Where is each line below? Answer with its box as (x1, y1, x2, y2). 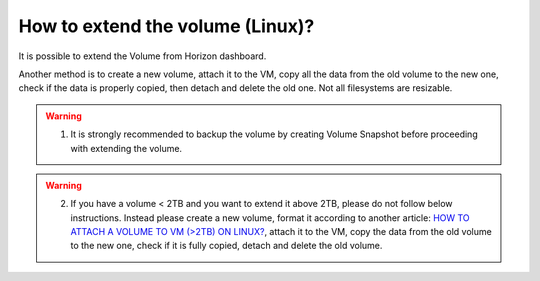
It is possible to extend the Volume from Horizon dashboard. (18, 50, 267, 62)
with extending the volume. (70, 142, 183, 154)
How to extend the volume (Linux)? (18, 15, 315, 37)
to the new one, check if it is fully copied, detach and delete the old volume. (70, 240, 383, 252)
